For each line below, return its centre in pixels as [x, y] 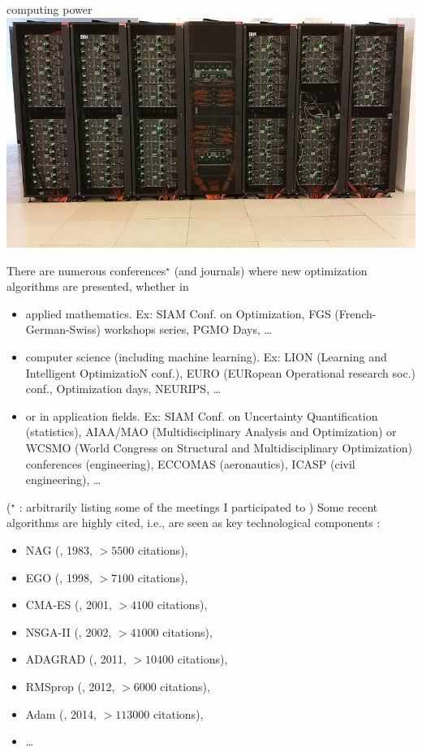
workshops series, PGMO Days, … [188, 329]
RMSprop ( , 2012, [70, 686]
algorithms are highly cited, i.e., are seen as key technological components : [194, 523]
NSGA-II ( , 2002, [69, 631]
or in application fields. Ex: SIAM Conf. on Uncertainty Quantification [202, 415]
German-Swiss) [63, 329]
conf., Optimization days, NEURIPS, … [123, 389]
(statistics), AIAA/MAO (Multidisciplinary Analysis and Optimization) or [211, 432]
